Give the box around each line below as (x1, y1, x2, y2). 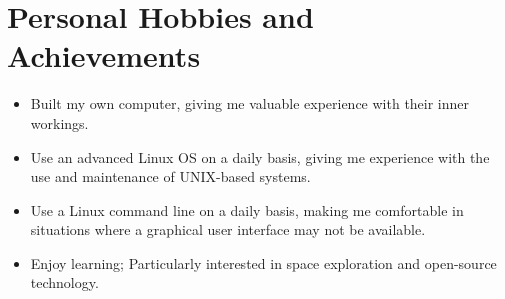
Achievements (7, 35, 201, 76)
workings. (30, 112, 89, 133)
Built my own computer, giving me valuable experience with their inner (30, 93, 470, 114)
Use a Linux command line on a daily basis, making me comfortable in (30, 199, 464, 220)
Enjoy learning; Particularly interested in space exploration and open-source (30, 252, 497, 273)
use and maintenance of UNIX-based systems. (30, 166, 311, 187)
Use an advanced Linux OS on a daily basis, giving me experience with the (30, 146, 490, 167)
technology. (30, 272, 99, 293)
